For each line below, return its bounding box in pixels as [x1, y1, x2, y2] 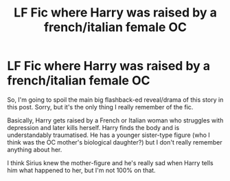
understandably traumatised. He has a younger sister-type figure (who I [7, 131, 211, 139]
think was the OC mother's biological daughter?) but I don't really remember [7, 138, 222, 146]
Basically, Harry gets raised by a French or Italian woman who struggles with [7, 116, 224, 125]
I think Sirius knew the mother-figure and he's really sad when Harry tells [7, 158, 214, 167]
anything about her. [7, 145, 62, 153]
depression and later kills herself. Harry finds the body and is [7, 123, 180, 131]
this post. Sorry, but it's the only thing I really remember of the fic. [7, 103, 194, 111]
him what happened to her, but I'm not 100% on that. [7, 166, 156, 174]
